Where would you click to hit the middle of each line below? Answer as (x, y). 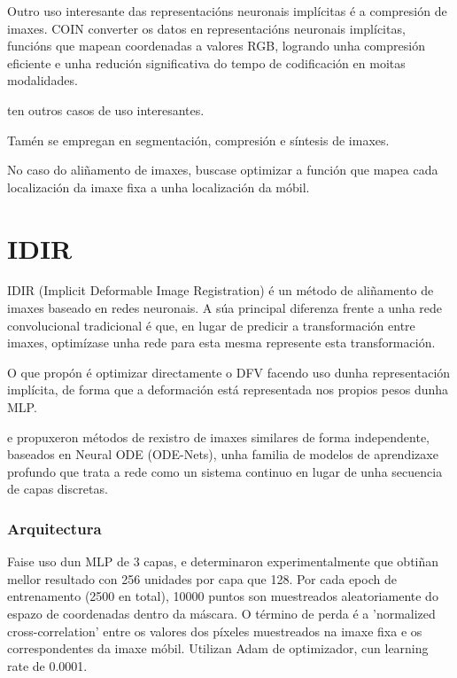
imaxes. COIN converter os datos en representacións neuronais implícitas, (206, 28)
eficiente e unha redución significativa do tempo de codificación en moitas (206, 62)
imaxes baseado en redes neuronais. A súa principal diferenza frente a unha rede (225, 308)
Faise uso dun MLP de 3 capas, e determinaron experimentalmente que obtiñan (223, 561)
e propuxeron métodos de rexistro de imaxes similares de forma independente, (219, 436)
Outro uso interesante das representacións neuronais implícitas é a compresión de (227, 11)
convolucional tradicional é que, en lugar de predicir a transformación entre (211, 325)
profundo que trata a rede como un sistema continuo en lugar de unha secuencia (225, 471)
